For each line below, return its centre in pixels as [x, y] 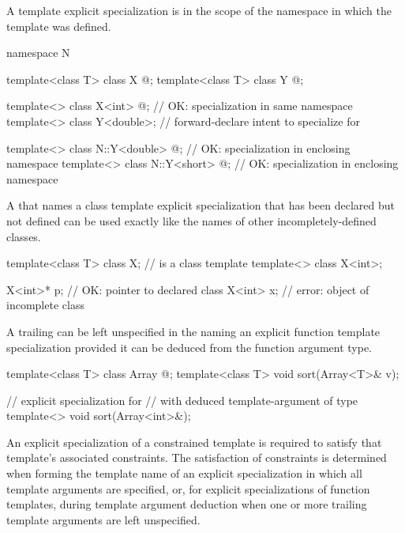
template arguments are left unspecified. [103, 519]
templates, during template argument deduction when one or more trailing [187, 504]
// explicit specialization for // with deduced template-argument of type [182, 400]
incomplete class [45, 305]
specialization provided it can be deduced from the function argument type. [189, 347]
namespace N [38, 53]
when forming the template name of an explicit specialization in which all [184, 473]
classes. [24, 236]
